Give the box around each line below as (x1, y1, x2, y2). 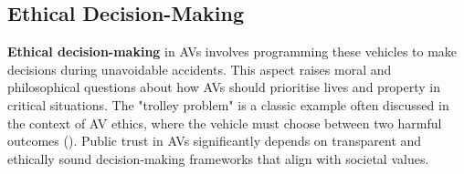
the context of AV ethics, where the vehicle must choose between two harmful (7, 113, 442, 132)
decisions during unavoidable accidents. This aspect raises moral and (7, 59, 392, 78)
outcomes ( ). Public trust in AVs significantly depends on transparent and (7, 131, 422, 150)
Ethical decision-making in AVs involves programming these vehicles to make (7, 42, 458, 61)
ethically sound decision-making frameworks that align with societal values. (7, 148, 429, 168)
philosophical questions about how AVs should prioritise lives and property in (7, 77, 441, 97)
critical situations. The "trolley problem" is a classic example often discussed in (7, 95, 449, 114)
